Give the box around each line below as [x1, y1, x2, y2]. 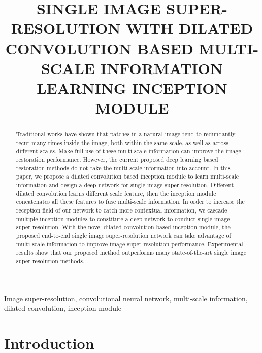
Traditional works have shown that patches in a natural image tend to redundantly [16, 130, 236, 138]
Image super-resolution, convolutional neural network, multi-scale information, [4, 293, 248, 303]
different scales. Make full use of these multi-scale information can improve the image [16, 147, 241, 155]
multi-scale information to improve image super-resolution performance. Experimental [16, 239, 243, 248]
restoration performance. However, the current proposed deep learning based [16, 155, 218, 164]
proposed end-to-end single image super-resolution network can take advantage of [16, 231, 231, 239]
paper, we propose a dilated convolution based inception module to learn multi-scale [16, 172, 239, 181]
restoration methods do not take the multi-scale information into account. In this [16, 163, 231, 172]
